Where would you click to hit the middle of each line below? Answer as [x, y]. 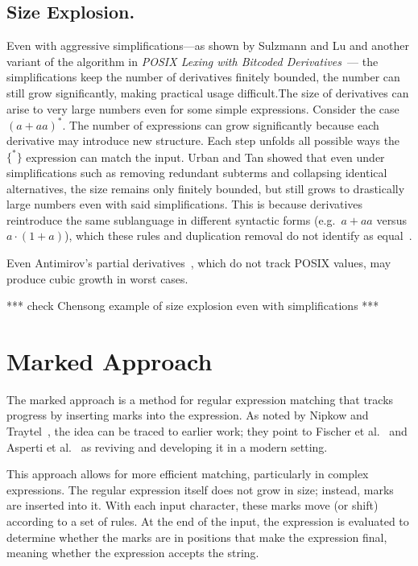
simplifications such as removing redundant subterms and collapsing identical [197, 172]
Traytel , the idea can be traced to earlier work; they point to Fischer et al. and [207, 431]
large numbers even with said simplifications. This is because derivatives [185, 204]
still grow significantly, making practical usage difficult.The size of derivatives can [208, 92]
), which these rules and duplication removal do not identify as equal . [238, 235]
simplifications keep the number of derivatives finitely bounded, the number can [203, 77]
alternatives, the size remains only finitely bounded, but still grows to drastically [206, 188]
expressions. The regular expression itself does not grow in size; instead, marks [200, 489]
